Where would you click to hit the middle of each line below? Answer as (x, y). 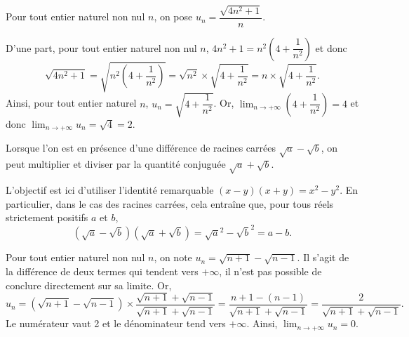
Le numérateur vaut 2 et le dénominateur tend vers (116, 323)
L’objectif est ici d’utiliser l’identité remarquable (110, 189)
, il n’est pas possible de (270, 271)
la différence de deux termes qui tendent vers (102, 271)
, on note (173, 257)
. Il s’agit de (323, 257)
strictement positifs (47, 217)
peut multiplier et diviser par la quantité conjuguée (116, 164)
